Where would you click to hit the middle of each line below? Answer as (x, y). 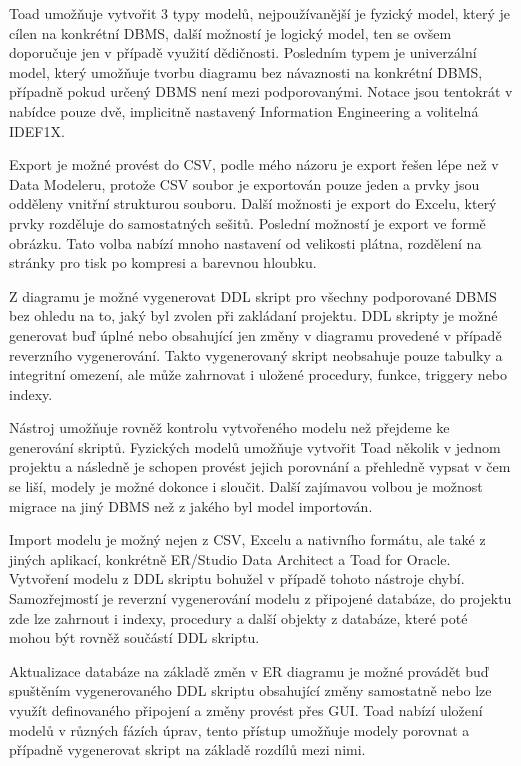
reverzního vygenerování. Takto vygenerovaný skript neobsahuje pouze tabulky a (256, 354)
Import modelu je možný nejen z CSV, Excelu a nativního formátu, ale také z (247, 539)
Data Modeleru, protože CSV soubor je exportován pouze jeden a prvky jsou (244, 183)
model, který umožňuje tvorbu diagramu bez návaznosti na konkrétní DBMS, (246, 71)
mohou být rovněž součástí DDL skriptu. (134, 637)
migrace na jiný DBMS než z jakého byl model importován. (191, 505)
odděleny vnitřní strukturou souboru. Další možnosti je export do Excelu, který (253, 203)
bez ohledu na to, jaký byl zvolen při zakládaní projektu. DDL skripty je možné (253, 315)
